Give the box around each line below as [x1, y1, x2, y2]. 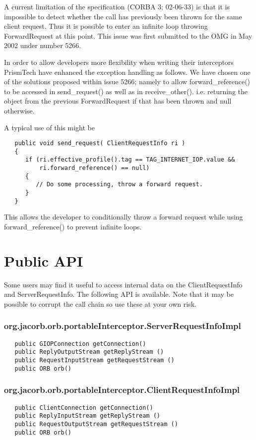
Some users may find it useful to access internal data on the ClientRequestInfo [4, 279, 243, 289]
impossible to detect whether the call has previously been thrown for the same [4, 11, 242, 21]
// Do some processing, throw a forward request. [36, 181, 203, 188]
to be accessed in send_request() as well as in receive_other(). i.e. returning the [4, 86, 248, 96]
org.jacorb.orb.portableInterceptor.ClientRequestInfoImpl [4, 384, 240, 396]
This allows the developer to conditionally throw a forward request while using [4, 212, 243, 222]
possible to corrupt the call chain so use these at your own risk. [4, 298, 196, 309]
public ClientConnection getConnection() [14, 404, 153, 411]
